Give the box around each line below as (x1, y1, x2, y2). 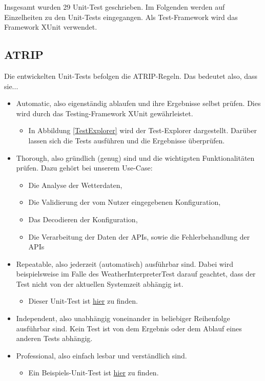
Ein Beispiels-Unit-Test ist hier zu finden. (28, 367, 159, 378)
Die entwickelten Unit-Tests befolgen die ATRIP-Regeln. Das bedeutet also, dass (4, 70, 258, 81)
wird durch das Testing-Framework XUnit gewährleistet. (16, 108, 193, 118)
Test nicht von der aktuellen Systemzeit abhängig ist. (16, 278, 184, 289)
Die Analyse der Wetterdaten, (28, 179, 123, 190)
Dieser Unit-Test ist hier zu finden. (28, 295, 138, 306)
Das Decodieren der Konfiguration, (28, 214, 138, 224)
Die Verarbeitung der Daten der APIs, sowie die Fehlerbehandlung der (28, 231, 250, 242)
